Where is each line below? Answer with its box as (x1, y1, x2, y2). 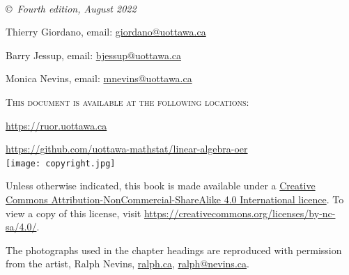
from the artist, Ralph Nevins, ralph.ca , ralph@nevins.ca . (6, 256, 249, 271)
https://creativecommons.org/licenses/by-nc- (144, 205, 336, 220)
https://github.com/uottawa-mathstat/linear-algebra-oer (6, 141, 248, 156)
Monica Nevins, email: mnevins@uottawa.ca (6, 71, 192, 86)
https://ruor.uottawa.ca (6, 118, 107, 132)
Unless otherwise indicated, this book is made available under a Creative (6, 178, 316, 193)
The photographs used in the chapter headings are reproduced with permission (6, 242, 342, 257)
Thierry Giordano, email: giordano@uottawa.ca (6, 24, 206, 39)
